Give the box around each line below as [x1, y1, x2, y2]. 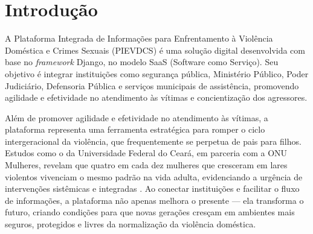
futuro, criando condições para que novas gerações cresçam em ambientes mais [5, 206, 295, 218]
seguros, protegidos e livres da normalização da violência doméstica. [5, 218, 256, 230]
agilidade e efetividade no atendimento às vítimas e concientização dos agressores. [5, 91, 308, 104]
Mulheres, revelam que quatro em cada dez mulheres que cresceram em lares [5, 159, 288, 171]
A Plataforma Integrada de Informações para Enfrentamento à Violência [5, 32, 273, 45]
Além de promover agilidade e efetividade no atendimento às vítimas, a [5, 111, 268, 124]
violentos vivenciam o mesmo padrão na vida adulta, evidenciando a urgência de [5, 170, 303, 183]
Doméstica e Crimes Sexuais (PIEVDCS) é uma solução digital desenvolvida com [5, 43, 305, 56]
